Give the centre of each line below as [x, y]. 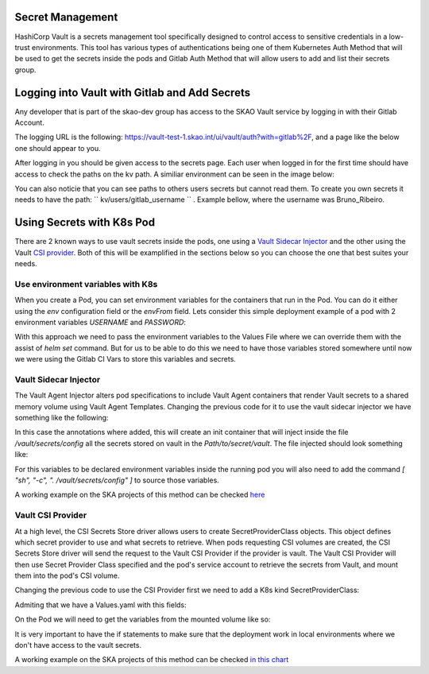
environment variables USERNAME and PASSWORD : [100, 322]
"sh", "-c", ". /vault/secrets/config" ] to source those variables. [117, 480]
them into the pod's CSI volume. [67, 575]
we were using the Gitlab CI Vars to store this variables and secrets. [125, 359]
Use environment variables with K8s [86, 284]
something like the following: [62, 418]
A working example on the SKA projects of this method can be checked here [140, 495]
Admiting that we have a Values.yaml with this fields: [100, 605]
